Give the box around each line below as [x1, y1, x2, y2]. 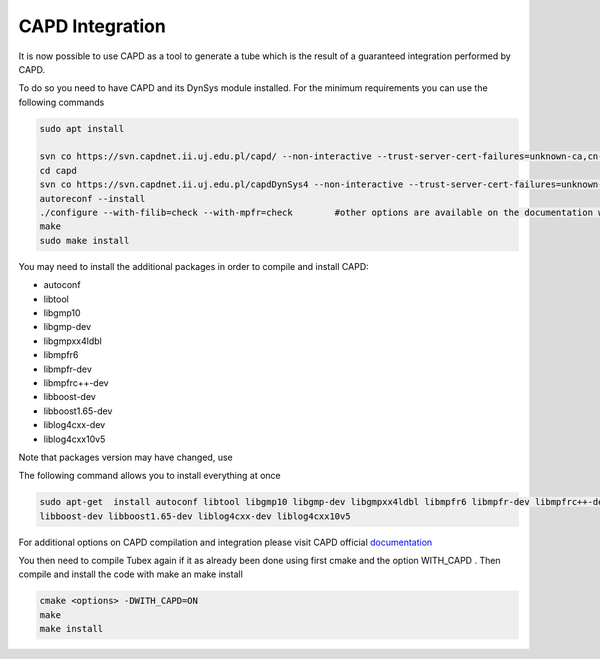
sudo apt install [39, 123, 125, 134]
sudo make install [39, 235, 130, 246]
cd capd [39, 165, 77, 176]
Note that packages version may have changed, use [18, 451, 234, 463]
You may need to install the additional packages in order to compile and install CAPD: [18, 260, 369, 272]
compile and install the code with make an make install [18, 568, 244, 580]
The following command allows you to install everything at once [18, 470, 281, 482]
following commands [18, 96, 105, 108]
